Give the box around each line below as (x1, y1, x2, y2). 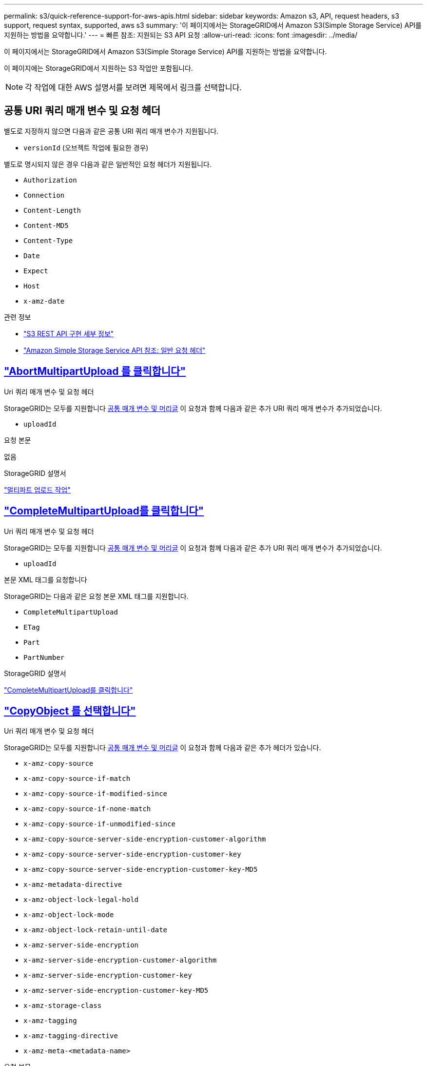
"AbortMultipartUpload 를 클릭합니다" (4, 365, 186, 378)
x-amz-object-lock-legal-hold (23, 896, 139, 904)
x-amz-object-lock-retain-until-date (23, 926, 168, 934)
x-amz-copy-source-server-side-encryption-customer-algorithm (23, 835, 266, 843)
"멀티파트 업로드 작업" (4, 485, 71, 494)
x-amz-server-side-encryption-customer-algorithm (23, 956, 217, 964)
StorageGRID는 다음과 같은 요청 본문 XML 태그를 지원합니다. (4, 592, 189, 600)
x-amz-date (23, 297, 65, 305)
